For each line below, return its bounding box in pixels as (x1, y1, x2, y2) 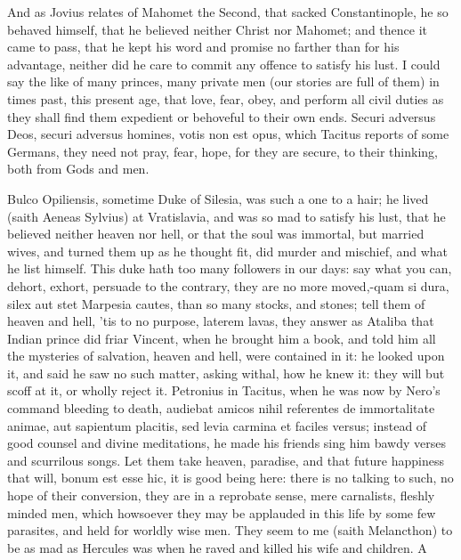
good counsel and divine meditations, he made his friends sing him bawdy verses (7, 434, 446, 452)
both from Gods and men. (7, 159, 150, 178)
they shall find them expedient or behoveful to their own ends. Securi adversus (7, 107, 436, 126)
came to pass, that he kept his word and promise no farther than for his (7, 37, 400, 56)
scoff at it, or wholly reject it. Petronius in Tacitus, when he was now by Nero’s (7, 381, 441, 400)
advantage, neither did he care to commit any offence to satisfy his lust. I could (7, 54, 441, 73)
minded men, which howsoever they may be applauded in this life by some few (7, 503, 436, 522)
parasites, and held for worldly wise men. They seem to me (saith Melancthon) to (7, 521, 453, 540)
